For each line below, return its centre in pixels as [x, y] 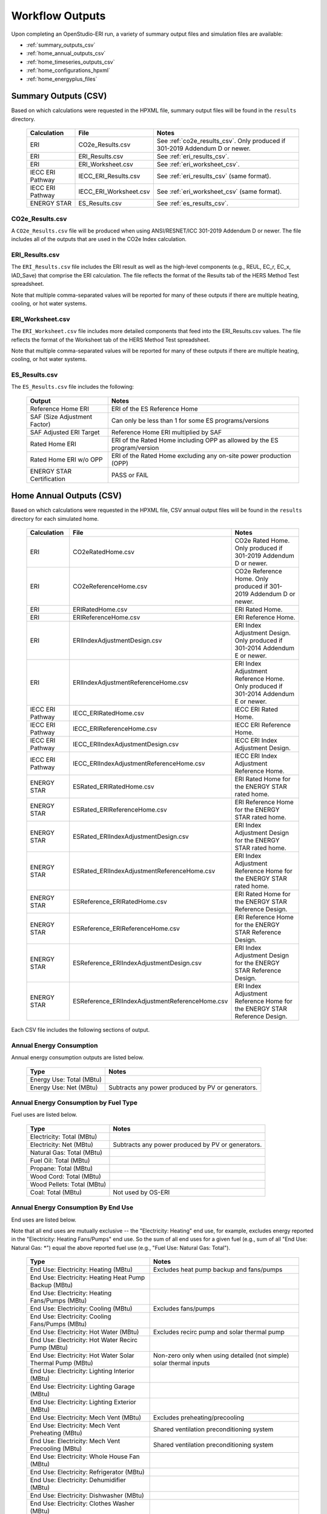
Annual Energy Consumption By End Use [72, 1208]
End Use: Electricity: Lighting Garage [82, 1387]
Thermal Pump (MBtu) [61, 1363]
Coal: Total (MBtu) [56, 1192]
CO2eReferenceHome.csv [110, 586]
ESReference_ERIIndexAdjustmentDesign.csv [137, 963]
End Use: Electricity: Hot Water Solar [82, 1355]
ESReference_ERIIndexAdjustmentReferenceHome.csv [150, 1001]
